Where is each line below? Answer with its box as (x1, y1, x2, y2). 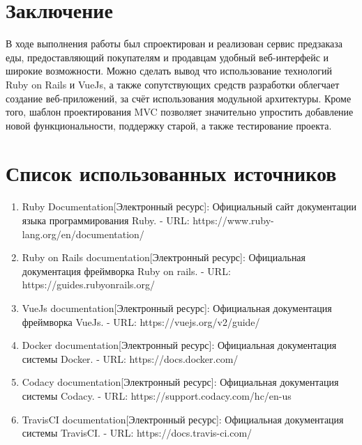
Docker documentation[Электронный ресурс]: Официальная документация (22, 338, 337, 352)
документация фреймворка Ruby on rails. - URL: (22, 263, 231, 278)
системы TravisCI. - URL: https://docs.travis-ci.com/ (22, 426, 252, 440)
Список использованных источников (6, 159, 337, 187)
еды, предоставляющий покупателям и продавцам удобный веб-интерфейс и (6, 49, 329, 64)
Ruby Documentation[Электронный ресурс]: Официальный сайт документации (22, 199, 357, 214)
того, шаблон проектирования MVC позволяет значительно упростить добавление (6, 104, 354, 119)
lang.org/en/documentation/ (22, 226, 144, 241)
